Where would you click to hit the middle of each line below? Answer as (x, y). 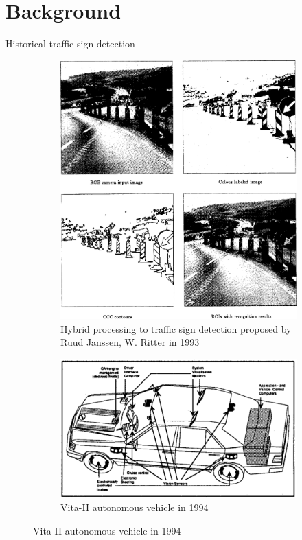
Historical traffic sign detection (70, 44)
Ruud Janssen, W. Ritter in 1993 (130, 342)
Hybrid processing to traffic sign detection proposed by (176, 328)
